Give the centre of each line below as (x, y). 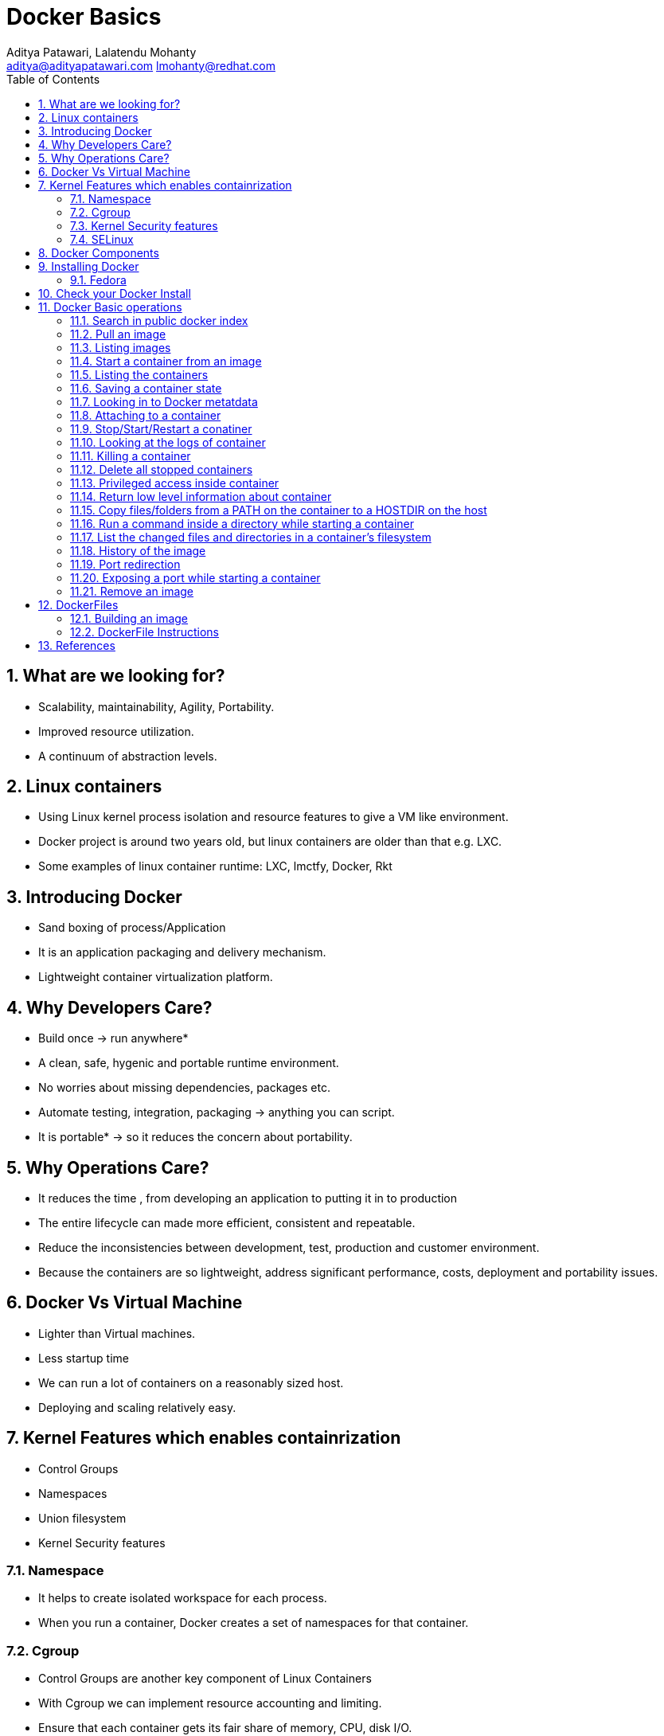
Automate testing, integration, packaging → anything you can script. (217, 1112)
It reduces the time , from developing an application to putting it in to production (248, 1198)
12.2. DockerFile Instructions (145, 631)
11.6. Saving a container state (146, 388)
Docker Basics (84, 17)
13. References (77, 645)
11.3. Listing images (121, 347)
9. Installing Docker (89, 266)
